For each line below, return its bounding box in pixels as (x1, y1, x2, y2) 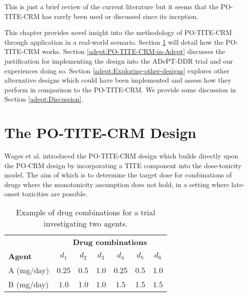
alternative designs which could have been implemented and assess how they (4, 75, 231, 85)
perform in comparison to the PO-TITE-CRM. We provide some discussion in (4, 84, 236, 94)
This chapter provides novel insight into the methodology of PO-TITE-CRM (4, 27, 232, 37)
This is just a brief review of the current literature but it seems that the (4, 1, 219, 11)
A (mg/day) (8, 264, 50, 276)
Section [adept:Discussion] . (4, 94, 83, 104)
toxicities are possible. (22, 189, 88, 199)
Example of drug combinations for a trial (16, 207, 155, 218)
